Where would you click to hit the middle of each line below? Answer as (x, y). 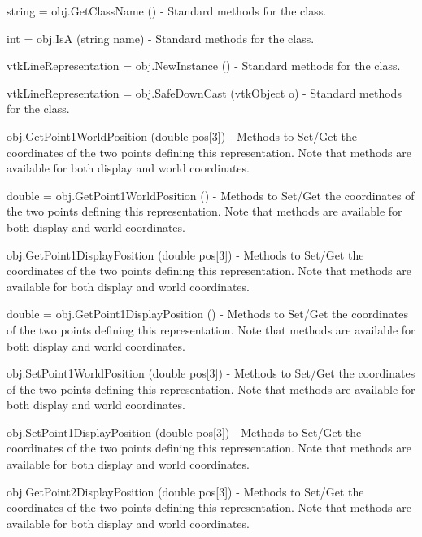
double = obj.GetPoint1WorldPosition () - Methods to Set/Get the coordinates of (211, 195)
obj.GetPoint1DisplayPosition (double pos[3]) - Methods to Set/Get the (185, 254)
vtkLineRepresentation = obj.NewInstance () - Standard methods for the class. (204, 65)
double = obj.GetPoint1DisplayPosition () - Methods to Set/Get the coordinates (207, 314)
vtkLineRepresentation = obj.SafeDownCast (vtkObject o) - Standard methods (204, 92)
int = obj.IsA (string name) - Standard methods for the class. (161, 38)
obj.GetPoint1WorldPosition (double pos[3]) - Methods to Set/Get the (182, 135)
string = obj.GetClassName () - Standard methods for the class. (167, 11)
